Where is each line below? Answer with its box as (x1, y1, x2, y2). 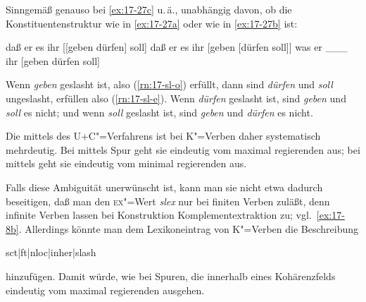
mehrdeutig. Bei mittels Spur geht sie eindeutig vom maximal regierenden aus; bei (6, 142, 360, 157)
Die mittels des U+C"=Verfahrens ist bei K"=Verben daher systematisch (6, 128, 321, 143)
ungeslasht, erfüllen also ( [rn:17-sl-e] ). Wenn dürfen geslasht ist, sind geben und (6, 90, 346, 105)
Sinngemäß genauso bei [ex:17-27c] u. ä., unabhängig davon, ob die (6, 2, 292, 16)
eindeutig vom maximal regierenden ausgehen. (6, 282, 205, 297)
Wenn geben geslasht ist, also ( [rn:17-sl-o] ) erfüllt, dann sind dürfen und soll (6, 77, 333, 92)
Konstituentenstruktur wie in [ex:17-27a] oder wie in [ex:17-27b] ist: (6, 16, 298, 30)
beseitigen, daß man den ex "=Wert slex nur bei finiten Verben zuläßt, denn (6, 193, 330, 208)
